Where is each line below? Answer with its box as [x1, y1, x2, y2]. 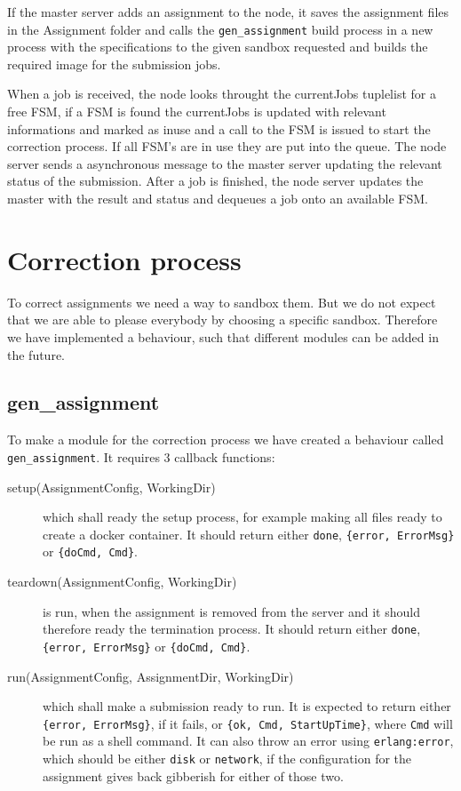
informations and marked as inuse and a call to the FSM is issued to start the [7, 119, 431, 138]
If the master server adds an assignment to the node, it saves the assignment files [7, 3, 449, 20]
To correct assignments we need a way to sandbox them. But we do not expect [7, 292, 436, 311]
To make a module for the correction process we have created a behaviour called [7, 430, 444, 449]
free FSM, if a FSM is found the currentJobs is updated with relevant [7, 102, 386, 121]
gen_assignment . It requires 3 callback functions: [7, 447, 275, 466]
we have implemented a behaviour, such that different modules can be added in [7, 327, 439, 346]
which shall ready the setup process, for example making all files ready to [43, 507, 442, 526]
